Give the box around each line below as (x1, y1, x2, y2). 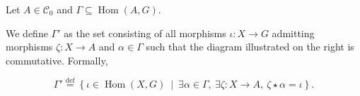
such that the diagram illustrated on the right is (146, 39, 354, 54)
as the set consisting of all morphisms (64, 25, 226, 40)
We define (6, 25, 48, 40)
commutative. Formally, (6, 53, 108, 67)
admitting (272, 25, 315, 40)
